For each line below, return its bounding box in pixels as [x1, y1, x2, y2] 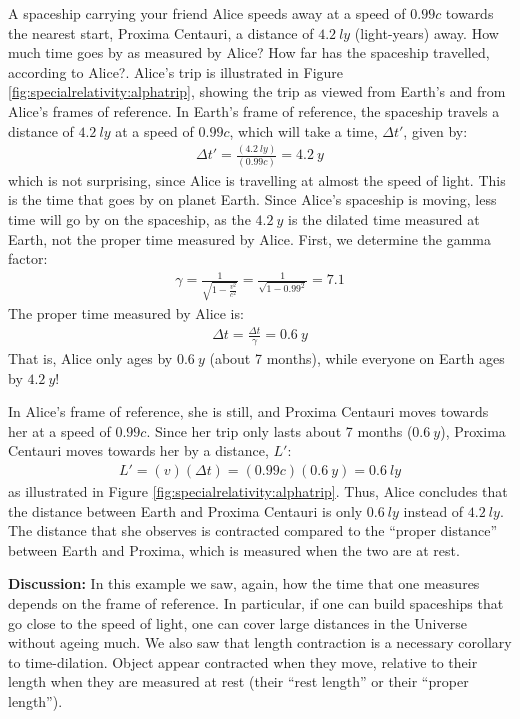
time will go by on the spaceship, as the [8, 209, 251, 229]
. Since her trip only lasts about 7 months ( [146, 420, 413, 441]
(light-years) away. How [354, 22, 499, 43]
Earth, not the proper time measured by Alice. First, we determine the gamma [8, 228, 491, 249]
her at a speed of [8, 420, 111, 441]
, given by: [403, 120, 468, 141]
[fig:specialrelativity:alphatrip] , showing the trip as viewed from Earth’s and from [8, 81, 506, 102]
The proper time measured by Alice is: [8, 303, 244, 324]
